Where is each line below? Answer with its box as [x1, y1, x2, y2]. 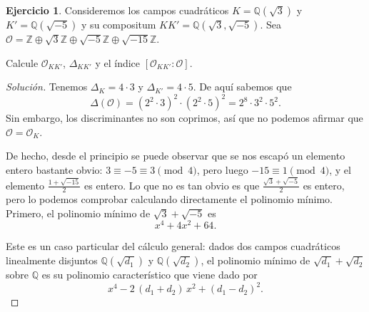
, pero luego [196, 162, 248, 177]
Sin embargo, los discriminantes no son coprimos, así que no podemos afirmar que [6, 110, 363, 125]
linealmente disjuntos [6, 253, 98, 268]
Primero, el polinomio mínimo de [6, 205, 151, 220]
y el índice [95, 55, 141, 70]
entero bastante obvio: [6, 162, 103, 177]
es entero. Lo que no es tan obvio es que [84, 177, 260, 192]
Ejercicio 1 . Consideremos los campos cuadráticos [6, 3, 229, 17]
